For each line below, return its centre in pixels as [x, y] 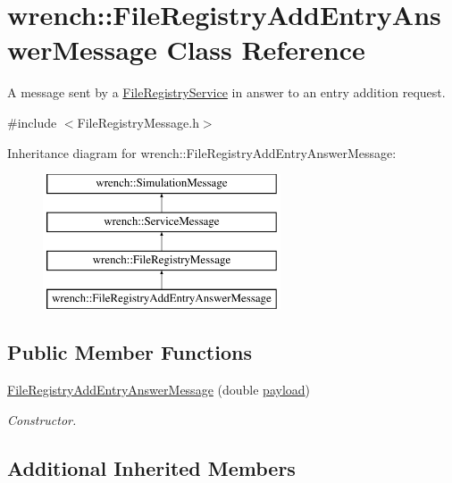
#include [32, 122]
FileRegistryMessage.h [138, 122]
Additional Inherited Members [151, 467]
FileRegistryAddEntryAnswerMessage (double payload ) [159, 390]
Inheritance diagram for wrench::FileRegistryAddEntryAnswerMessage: [202, 152]
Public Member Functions [130, 352]
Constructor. [42, 419]
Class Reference [266, 50]
